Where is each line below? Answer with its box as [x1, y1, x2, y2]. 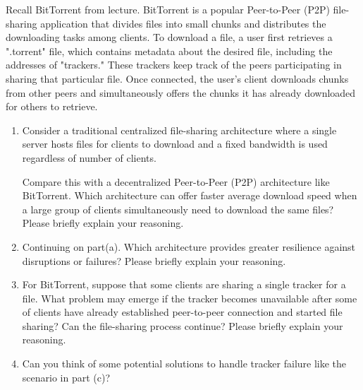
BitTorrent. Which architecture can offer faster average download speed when [22, 188, 357, 203]
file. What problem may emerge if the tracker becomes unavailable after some [22, 290, 357, 305]
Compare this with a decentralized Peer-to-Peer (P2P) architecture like [22, 174, 330, 189]
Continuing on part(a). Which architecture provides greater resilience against [22, 239, 356, 254]
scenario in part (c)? [22, 370, 111, 384]
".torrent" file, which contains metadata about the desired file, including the [6, 43, 333, 58]
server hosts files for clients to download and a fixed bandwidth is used [22, 136, 328, 151]
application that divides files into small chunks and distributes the [40, 16, 326, 30]
